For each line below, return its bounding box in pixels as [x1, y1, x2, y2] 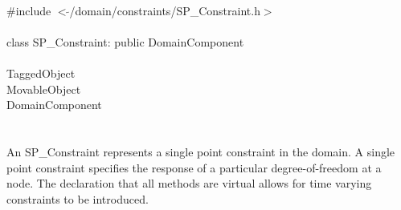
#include [6, 2, 51, 18]
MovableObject [6, 80, 81, 97]
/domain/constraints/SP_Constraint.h [69, 2, 260, 18]
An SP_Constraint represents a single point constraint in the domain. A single [6, 143, 395, 160]
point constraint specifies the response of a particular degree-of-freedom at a [6, 159, 382, 176]
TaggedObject [6, 64, 76, 81]
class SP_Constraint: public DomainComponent [6, 33, 244, 50]
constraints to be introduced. [6, 190, 149, 207]
